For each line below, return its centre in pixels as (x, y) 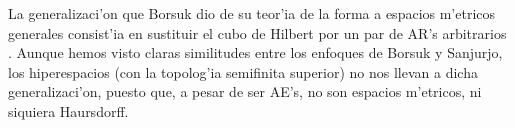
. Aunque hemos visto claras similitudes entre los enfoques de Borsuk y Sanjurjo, (255, 52)
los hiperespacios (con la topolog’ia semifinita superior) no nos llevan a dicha (243, 71)
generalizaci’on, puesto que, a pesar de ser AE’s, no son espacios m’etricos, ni (245, 91)
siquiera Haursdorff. (68, 110)
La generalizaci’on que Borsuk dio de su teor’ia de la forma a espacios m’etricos (252, 13)
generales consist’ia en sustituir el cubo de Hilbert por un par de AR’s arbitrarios (257, 32)
